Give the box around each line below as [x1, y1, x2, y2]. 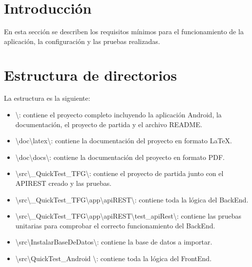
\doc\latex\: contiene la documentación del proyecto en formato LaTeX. [15, 135, 232, 146]
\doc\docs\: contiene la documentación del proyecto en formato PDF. [15, 152, 225, 162]
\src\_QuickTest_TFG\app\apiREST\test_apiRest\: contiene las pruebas [15, 211, 242, 221]
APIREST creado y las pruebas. [15, 178, 112, 188]
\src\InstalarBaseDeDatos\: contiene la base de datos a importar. [15, 237, 212, 247]
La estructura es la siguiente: [4, 93, 90, 103]
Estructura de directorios [4, 65, 177, 85]
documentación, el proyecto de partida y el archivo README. [15, 119, 202, 129]
